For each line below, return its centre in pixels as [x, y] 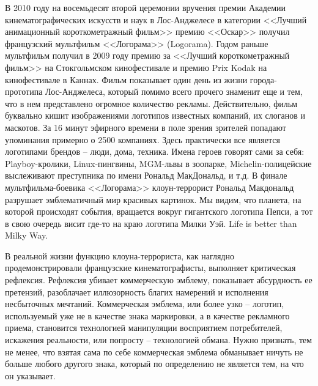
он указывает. [30, 375]
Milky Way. [27, 235]
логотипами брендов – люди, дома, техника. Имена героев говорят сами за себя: [155, 151]
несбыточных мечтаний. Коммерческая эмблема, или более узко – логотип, [145, 304]
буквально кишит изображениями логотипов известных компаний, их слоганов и [155, 115]
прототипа [24, 91]
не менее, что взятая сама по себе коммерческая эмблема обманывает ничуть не [154, 351]
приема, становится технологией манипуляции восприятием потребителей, [144, 328]
